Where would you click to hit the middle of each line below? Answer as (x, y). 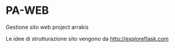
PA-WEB (27, 10)
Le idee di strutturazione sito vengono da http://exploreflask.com (87, 38)
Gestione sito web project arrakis (47, 27)
